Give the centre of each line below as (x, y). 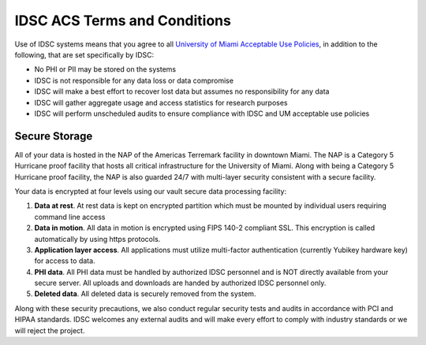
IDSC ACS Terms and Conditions (123, 20)
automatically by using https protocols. (97, 239)
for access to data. (65, 261)
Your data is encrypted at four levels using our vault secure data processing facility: (151, 191)
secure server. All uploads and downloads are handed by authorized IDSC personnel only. (180, 283)
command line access (70, 217)
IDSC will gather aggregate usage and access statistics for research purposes (161, 102)
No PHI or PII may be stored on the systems (105, 69)
